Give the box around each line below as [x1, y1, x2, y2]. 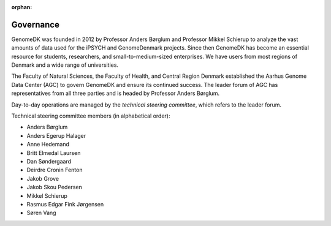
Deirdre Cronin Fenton [26, 166, 83, 174]
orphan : [11, 4, 32, 10]
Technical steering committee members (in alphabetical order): [11, 112, 171, 119]
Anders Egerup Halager [26, 132, 86, 139]
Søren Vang [26, 209, 56, 217]
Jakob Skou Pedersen [26, 184, 82, 191]
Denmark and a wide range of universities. [11, 61, 119, 69]
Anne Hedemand [26, 141, 70, 148]
